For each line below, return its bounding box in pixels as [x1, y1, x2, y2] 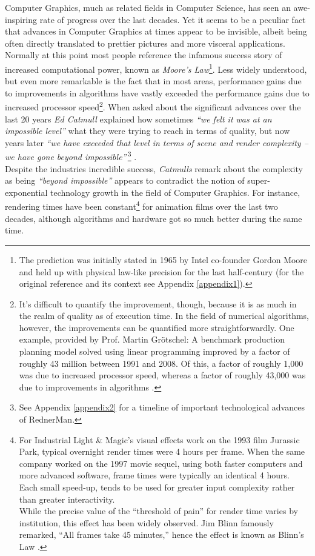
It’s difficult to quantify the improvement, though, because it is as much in [19, 297, 297, 310]
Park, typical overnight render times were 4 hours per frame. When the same [19, 445, 305, 458]
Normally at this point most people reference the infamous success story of [5, 49, 282, 61]
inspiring [5, 13, 38, 25]
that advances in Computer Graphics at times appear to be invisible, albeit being [5, 25, 307, 38]
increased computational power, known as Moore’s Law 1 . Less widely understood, [5, 61, 307, 75]
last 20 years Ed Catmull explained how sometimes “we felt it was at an [5, 112, 272, 125]
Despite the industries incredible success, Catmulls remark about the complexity [5, 162, 303, 175]
